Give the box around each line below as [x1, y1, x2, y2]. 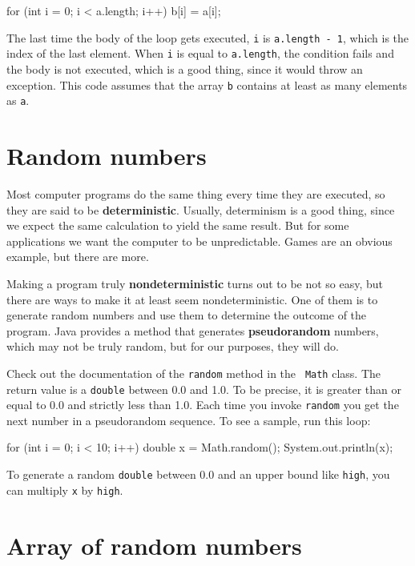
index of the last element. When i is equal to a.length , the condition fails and [6, 45, 394, 62]
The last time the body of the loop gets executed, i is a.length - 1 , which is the [6, 29, 409, 46]
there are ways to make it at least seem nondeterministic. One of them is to [6, 291, 378, 307]
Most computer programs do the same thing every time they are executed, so [6, 185, 385, 202]
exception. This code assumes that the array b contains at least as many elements [6, 76, 408, 93]
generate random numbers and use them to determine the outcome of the [6, 307, 367, 323]
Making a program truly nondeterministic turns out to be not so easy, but [6, 275, 384, 291]
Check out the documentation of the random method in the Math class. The [6, 364, 381, 381]
